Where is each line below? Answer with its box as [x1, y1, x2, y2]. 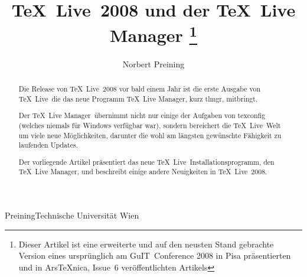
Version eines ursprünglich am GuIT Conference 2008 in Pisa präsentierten [18, 249, 291, 262]
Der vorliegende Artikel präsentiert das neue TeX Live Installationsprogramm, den [18, 157, 275, 167]
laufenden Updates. [18, 140, 78, 150]
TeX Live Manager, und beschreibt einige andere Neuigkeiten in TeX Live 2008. [18, 167, 267, 177]
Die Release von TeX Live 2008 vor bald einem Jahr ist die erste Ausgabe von [18, 84, 261, 94]
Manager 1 [109, 21, 198, 47]
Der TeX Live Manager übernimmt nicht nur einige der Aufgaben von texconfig [18, 110, 266, 120]
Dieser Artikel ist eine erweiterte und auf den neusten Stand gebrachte [18, 237, 274, 250]
